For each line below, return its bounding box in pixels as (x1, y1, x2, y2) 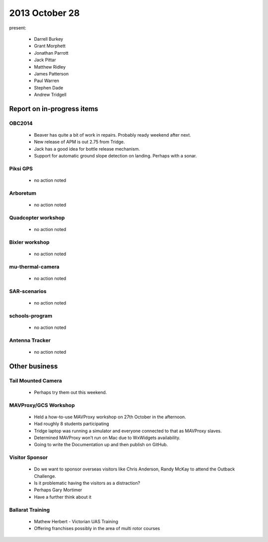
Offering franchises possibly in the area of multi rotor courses (34, 526, 160, 532)
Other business (9, 362, 58, 370)
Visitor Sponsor (9, 454, 48, 461)
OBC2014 (9, 120, 33, 127)
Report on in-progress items (9, 104, 99, 113)
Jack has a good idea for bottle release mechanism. (34, 146, 140, 152)
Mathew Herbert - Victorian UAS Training (34, 518, 119, 524)
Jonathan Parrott (34, 50, 69, 56)
